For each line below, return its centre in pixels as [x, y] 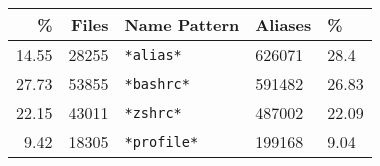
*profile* [161, 141]
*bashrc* [157, 83]
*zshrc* [153, 112]
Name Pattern [182, 24]
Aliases [283, 24]
